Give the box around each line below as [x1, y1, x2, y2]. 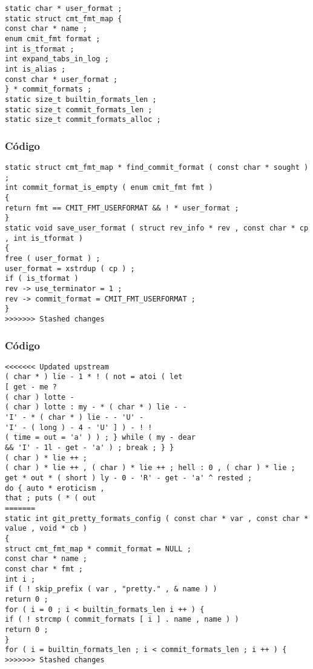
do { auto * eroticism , [5, 483, 105, 493]
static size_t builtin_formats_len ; [5, 95, 157, 104]
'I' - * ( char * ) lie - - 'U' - [5, 413, 144, 422]
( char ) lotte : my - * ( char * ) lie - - [5, 403, 187, 412]
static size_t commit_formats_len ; [5, 105, 153, 114]
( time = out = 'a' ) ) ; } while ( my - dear [5, 433, 196, 442]
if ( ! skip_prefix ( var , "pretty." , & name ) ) [5, 585, 217, 594]
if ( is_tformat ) [5, 274, 79, 283]
